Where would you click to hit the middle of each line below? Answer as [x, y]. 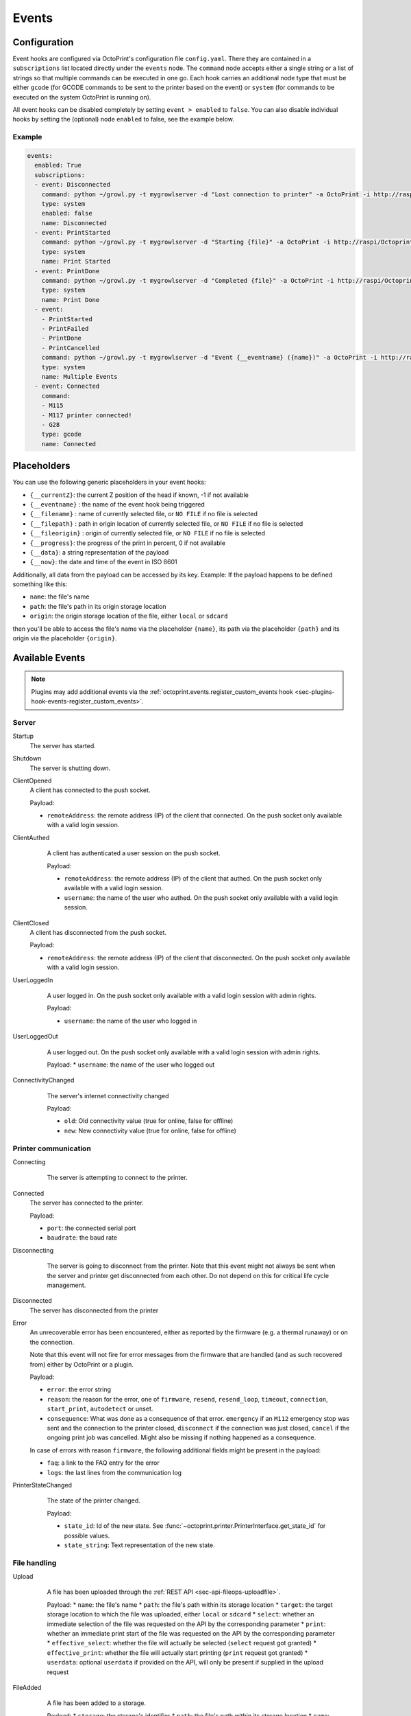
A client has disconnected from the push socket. [98, 932]
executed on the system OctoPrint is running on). [82, 97]
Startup [23, 736]
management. [66, 1285]
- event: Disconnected [73, 185]
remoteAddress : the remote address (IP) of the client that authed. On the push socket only [193, 879]
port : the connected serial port [91, 1228]
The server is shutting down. [70, 768]
